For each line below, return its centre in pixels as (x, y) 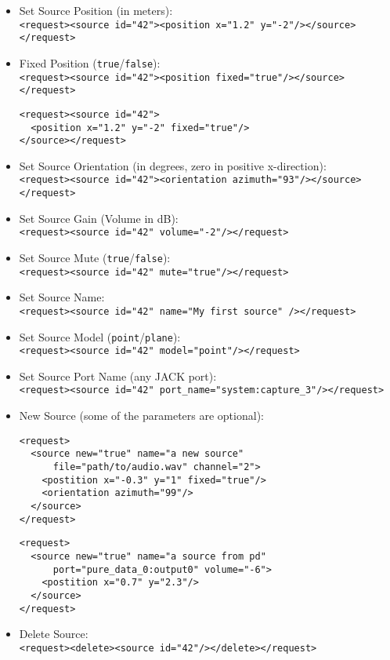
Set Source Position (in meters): (96, 10)
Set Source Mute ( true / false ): (95, 257)
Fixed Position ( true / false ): (90, 62)
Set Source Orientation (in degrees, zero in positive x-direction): (173, 165)
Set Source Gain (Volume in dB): (99, 218)
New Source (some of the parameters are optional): (141, 416)
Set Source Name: (62, 297)
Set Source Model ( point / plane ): (100, 336)
